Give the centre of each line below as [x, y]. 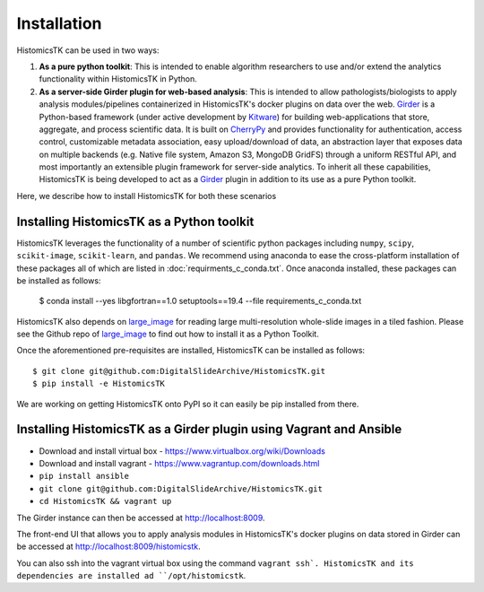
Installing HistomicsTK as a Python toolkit [135, 221]
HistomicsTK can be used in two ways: [88, 50]
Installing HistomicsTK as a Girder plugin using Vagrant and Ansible [209, 429]
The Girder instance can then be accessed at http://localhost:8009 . [141, 518]
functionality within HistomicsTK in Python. [118, 79]
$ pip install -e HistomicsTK [99, 384]
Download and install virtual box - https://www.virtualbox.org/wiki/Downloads [182, 451]
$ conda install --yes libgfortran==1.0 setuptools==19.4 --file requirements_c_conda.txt [200, 301]
